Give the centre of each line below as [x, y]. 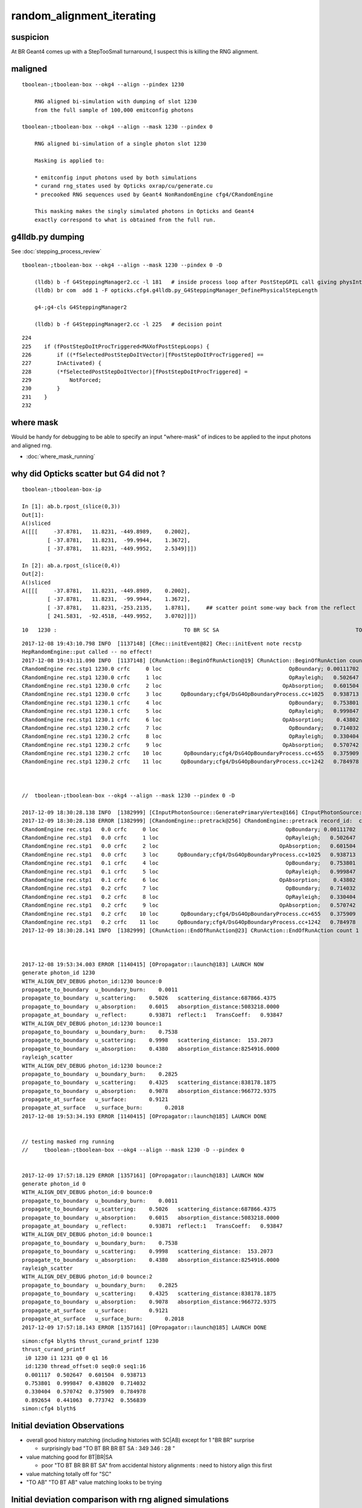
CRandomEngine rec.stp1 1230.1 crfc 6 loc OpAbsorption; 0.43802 [190, 720]
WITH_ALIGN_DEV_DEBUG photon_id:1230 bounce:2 [92, 1066]
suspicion [30, 37]
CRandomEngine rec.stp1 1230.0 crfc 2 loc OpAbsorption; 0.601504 [190, 686]
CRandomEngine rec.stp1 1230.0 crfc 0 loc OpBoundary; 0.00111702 [190, 669]
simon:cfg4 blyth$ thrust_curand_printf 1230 [91, 1341]
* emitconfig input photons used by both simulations [116, 177]
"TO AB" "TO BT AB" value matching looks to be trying [94, 1482]
